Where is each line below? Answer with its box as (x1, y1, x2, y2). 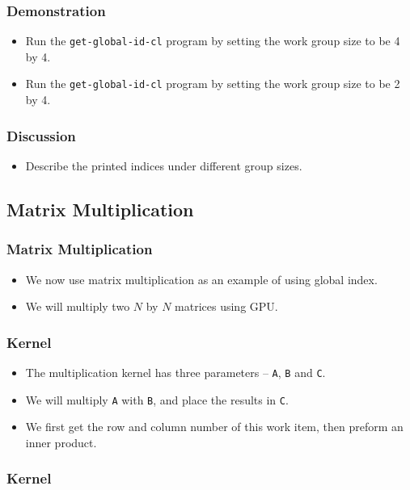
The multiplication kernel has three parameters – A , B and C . (25, 363, 326, 380)
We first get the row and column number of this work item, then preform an (25, 418, 404, 435)
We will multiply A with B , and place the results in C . (25, 391, 289, 408)
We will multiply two (25, 298, 130, 315)
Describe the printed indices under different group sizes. (25, 157, 302, 174)
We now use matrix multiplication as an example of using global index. (25, 270, 378, 287)
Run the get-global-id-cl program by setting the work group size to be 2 (25, 75, 400, 92)
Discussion (6, 125, 76, 145)
